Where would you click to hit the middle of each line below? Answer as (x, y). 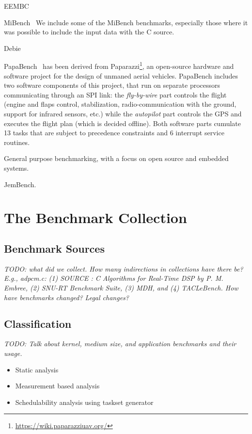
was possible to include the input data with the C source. (89, 32)
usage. (13, 353)
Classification (38, 323)
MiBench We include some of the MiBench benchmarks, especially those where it (126, 22)
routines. (17, 142)
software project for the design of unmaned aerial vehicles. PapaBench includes (121, 75)
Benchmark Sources (54, 248)
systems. (16, 168)
